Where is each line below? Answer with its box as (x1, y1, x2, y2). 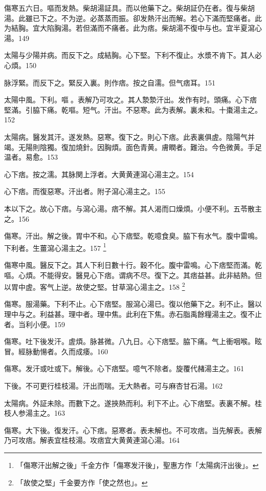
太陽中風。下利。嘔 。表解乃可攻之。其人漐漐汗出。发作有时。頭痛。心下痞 (4, 94, 257, 105)
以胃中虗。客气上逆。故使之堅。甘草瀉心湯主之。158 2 (4, 280, 185, 292)
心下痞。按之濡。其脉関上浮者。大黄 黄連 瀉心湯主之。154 (4, 168, 194, 179)
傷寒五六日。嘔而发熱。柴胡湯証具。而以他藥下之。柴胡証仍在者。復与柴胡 (4, 3, 255, 13)
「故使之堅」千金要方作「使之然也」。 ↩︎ (16, 477, 148, 487)
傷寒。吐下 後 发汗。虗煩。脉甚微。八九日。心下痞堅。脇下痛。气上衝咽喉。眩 (4, 336, 262, 347)
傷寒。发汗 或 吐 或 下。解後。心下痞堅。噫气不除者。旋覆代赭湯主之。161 (4, 363, 244, 374)
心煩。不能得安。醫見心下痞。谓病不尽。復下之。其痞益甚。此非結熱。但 (18, 269, 262, 280)
